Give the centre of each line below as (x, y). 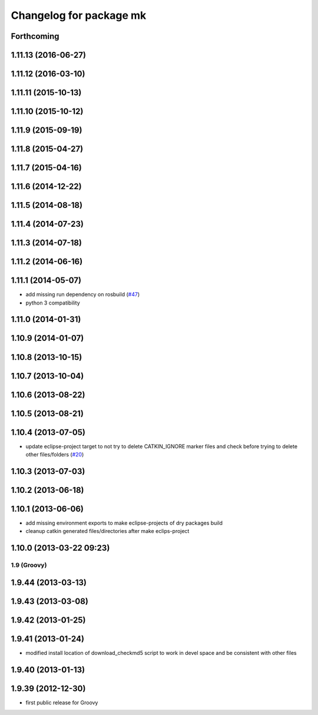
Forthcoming (35, 36)
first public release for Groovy (62, 702)
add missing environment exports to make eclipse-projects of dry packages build (124, 523)
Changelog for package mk (79, 15)
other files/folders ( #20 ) (55, 455)
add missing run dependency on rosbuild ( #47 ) (83, 294)
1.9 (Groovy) (29, 565)
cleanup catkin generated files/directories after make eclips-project (107, 531)
